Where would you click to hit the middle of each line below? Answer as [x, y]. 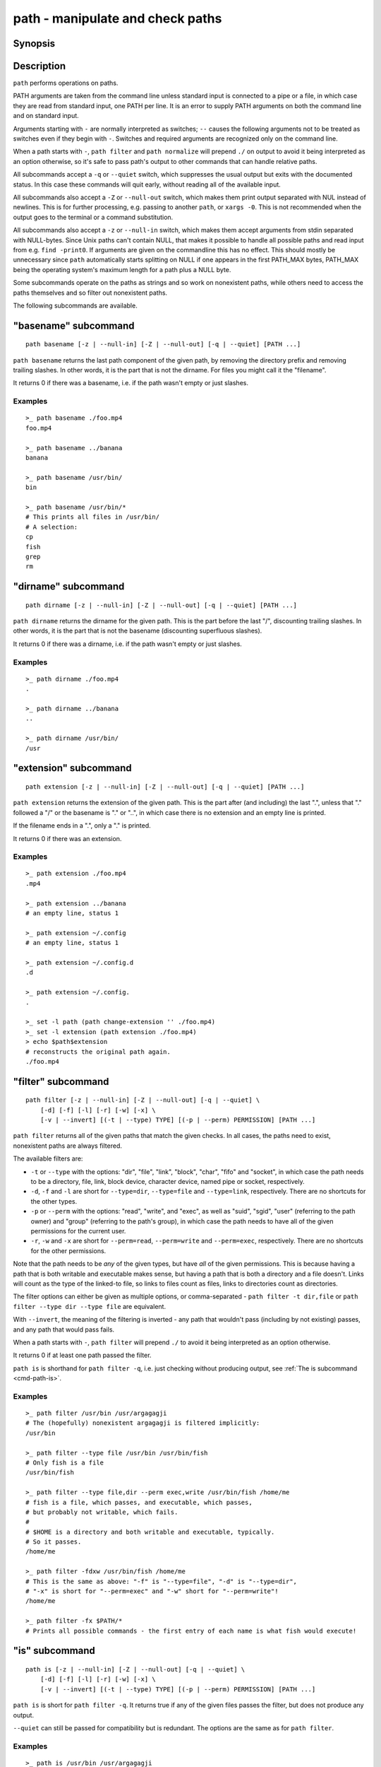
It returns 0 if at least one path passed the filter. [82, 1355]
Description [40, 66]
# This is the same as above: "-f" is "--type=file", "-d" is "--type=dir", [162, 1581]
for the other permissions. [68, 1250]
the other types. [54, 1201]
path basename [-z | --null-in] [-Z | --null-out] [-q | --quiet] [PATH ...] [163, 344]
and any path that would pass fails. [64, 1329]
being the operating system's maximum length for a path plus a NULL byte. [122, 269]
